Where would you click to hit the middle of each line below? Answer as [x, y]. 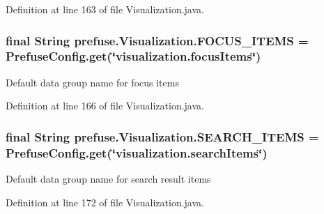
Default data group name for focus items [92, 82]
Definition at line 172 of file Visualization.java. [105, 202]
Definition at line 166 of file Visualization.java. [105, 106]
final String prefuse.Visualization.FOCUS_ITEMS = [157, 40]
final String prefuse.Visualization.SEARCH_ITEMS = [162, 136]
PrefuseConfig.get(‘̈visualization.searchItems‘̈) [137, 152]
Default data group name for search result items [108, 179]
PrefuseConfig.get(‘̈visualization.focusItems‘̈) [133, 56]
